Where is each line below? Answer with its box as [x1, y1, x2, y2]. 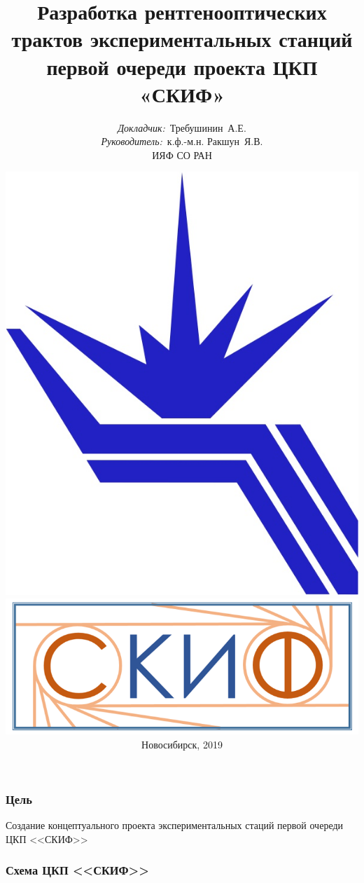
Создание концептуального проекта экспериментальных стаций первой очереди [6, 817, 344, 832]
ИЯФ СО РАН [152, 147, 212, 162]
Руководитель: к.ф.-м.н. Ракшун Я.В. [101, 134, 263, 149]
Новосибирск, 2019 [141, 737, 223, 752]
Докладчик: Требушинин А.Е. [118, 120, 246, 135]
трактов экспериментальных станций [11, 25, 353, 53]
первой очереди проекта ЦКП [46, 52, 318, 81]
